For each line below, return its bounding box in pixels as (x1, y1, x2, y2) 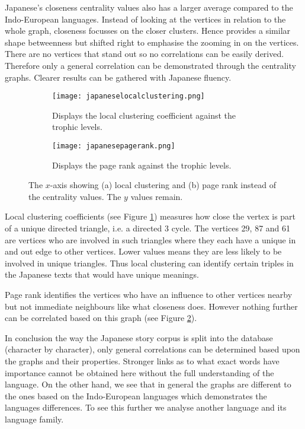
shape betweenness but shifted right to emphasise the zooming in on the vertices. (5, 36, 299, 48)
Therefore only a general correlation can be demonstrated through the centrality (5, 59, 296, 71)
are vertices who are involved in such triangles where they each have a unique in (5, 233, 296, 246)
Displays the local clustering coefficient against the (52, 109, 236, 121)
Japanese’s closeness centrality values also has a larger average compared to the (5, 1, 293, 13)
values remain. (130, 190, 183, 202)
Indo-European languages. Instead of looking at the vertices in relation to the (5, 12, 286, 25)
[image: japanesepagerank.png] (52, 142, 175, 150)
